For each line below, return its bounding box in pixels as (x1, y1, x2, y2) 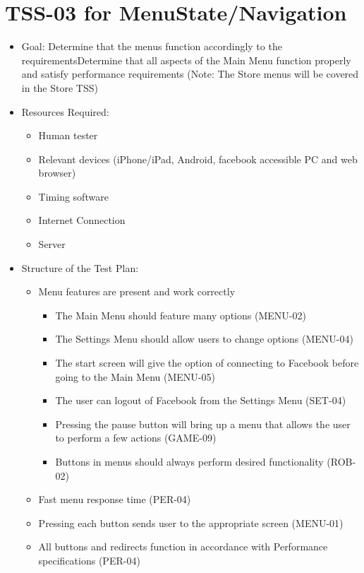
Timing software (38, 189, 109, 203)
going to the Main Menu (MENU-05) (55, 369, 215, 384)
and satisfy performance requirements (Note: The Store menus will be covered (21, 66, 359, 81)
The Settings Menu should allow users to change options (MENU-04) (55, 331, 353, 346)
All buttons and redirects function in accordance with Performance (38, 539, 328, 554)
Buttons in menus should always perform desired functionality (55, 454, 324, 468)
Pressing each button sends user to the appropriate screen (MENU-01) (38, 515, 344, 530)
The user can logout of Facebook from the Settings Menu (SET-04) (55, 393, 346, 408)
